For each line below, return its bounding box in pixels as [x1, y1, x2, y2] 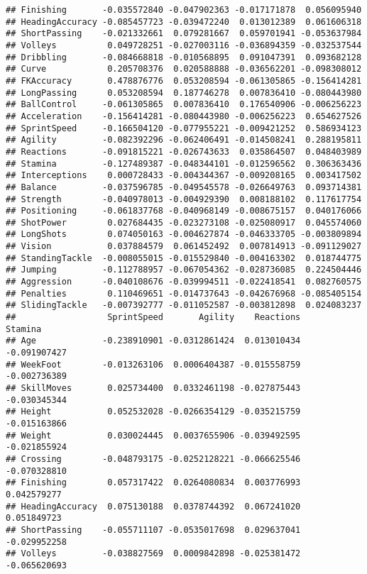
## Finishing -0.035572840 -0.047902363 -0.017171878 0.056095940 [6, 5, 362, 15]
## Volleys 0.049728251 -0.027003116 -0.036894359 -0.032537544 [6, 40, 362, 50]
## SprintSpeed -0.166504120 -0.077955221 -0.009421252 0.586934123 [6, 123, 362, 133]
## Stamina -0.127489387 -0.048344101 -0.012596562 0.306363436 [6, 158, 362, 169]
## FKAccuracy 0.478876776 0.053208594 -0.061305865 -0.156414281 [6, 75, 362, 86]
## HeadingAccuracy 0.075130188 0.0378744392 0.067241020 [6, 501, 301, 512]
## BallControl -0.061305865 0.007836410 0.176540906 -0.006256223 [6, 99, 362, 110]
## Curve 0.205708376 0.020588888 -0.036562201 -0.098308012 [6, 64, 362, 74]
